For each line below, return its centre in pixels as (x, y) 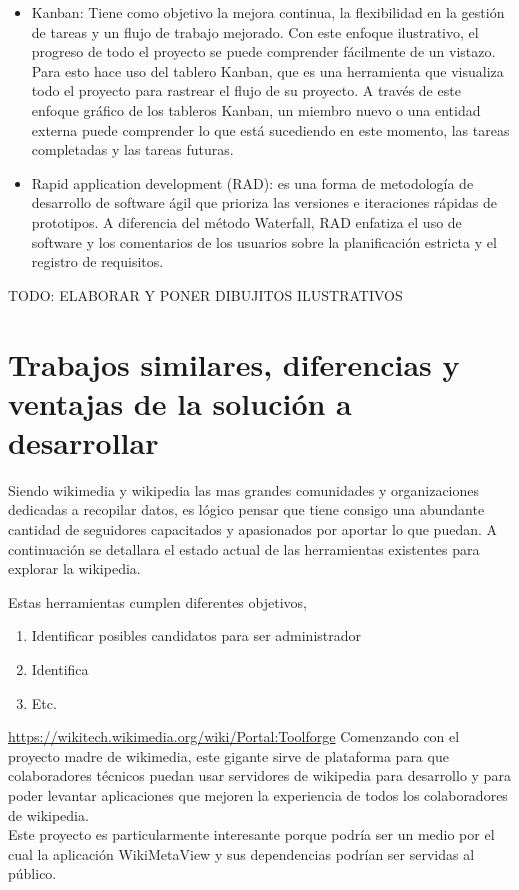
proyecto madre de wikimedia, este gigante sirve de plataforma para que (228, 755)
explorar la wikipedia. (74, 568)
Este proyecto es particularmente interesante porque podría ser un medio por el (251, 834)
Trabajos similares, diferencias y (234, 363)
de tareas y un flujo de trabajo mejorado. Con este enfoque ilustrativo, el (255, 31)
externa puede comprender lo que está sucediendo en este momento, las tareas (270, 129)
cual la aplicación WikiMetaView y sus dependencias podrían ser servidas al (241, 853)
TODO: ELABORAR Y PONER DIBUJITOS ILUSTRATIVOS (205, 294)
